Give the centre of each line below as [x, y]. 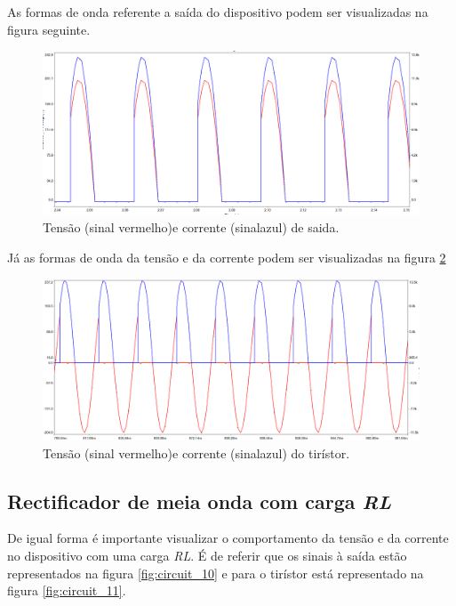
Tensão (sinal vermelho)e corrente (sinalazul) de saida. [191, 227]
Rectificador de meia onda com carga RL [200, 501]
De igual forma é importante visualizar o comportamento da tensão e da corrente [228, 538]
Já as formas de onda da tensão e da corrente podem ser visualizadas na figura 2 [227, 257]
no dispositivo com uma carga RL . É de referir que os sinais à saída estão [207, 555]
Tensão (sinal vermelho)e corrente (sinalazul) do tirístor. [196, 452]
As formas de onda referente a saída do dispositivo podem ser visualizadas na [218, 12]
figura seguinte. [49, 29]
